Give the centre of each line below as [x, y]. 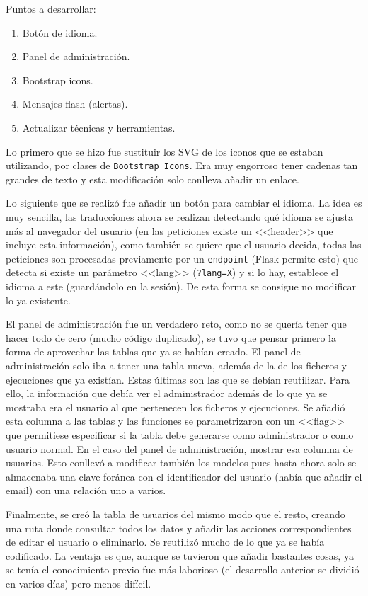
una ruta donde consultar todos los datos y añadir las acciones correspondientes [179, 528]
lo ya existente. [38, 300]
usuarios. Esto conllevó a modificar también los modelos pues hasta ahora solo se [181, 463]
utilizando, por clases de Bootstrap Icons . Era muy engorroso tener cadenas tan [182, 165]
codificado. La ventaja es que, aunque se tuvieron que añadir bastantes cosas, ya [180, 555]
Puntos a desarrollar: [51, 8]
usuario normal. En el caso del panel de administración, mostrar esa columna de [179, 448]
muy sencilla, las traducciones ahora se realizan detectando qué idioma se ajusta [179, 217]
